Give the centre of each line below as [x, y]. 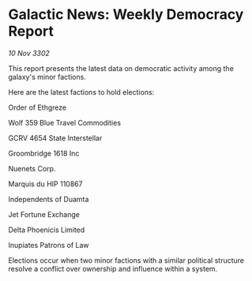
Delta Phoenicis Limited [47, 230]
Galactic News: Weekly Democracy [126, 15]
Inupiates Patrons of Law [49, 245]
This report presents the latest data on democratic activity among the [121, 68]
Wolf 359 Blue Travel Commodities [64, 122]
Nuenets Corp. [32, 168]
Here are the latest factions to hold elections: [81, 92]
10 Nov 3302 [29, 53]
